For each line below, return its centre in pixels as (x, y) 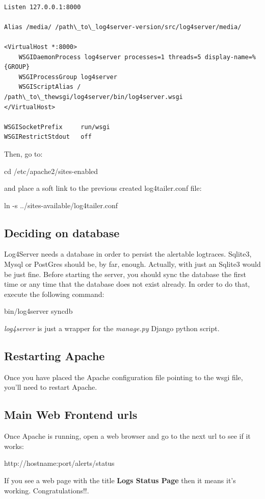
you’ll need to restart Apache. (51, 387)
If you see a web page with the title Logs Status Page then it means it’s (120, 480)
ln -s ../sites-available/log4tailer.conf (61, 205)
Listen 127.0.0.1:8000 (43, 7)
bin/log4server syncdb (38, 311)
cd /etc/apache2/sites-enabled (51, 171)
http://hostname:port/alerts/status (59, 463)
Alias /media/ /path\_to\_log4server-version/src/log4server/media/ (123, 27)
